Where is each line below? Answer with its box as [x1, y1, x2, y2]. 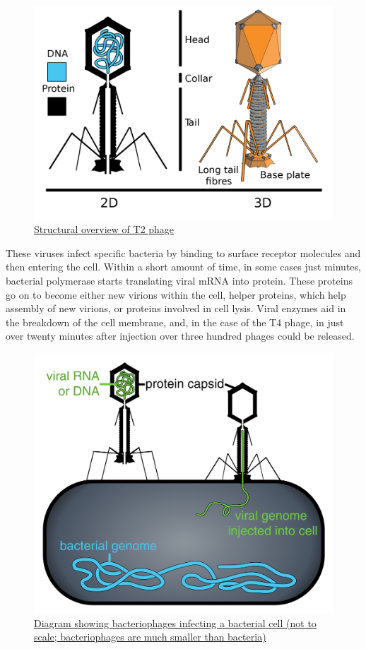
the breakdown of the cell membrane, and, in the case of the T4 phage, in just [6, 314, 344, 329]
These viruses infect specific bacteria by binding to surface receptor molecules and [6, 245, 361, 260]
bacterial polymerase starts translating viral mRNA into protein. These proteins [6, 273, 353, 288]
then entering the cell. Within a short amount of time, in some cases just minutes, [6, 259, 361, 274]
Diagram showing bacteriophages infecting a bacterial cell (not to [34, 615, 317, 630]
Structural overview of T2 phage [34, 222, 175, 237]
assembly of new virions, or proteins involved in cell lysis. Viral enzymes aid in [6, 301, 346, 316]
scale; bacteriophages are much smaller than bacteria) [34, 629, 266, 644]
